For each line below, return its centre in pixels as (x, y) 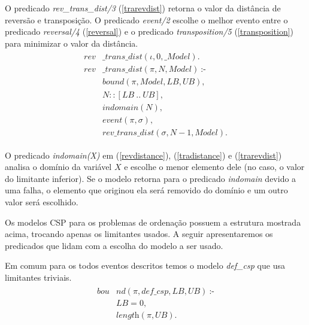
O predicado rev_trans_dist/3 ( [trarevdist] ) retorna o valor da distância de (143, 8)
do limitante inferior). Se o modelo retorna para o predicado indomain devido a (151, 178)
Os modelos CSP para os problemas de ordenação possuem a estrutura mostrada (153, 222)
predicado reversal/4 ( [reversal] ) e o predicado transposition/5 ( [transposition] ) (149, 31)
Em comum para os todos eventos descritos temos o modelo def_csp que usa (145, 265)
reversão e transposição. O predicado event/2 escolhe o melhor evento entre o (146, 19)
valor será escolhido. (42, 202)
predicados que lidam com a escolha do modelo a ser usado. (114, 245)
